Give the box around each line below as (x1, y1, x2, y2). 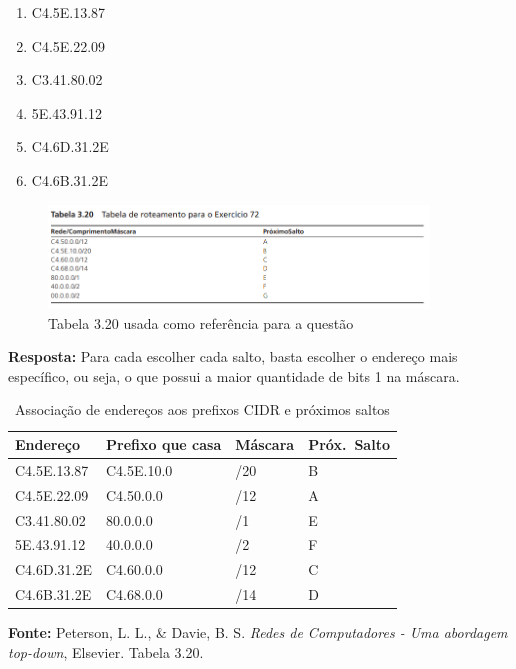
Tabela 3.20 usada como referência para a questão (48, 312, 354, 333)
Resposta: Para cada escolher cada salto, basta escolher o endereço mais (8, 346, 458, 367)
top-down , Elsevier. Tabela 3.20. (8, 641, 204, 662)
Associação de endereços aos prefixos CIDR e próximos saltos (15, 399, 390, 420)
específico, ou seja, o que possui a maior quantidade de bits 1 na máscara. (8, 365, 460, 386)
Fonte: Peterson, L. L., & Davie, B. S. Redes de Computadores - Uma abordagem (8, 622, 508, 643)
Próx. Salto (308, 434, 390, 455)
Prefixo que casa (106, 434, 222, 455)
